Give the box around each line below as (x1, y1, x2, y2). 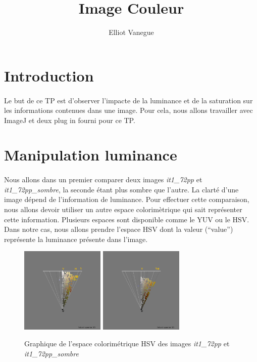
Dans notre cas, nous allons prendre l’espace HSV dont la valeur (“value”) (4, 224, 233, 234)
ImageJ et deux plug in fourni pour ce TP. (4, 114, 135, 125)
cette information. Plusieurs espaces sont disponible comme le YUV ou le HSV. (4, 214, 249, 224)
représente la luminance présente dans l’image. (4, 233, 148, 244)
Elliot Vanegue (109, 27, 154, 37)
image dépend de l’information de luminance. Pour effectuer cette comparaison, (4, 194, 249, 205)
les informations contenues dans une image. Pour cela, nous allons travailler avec (4, 105, 253, 115)
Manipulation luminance (4, 144, 177, 165)
